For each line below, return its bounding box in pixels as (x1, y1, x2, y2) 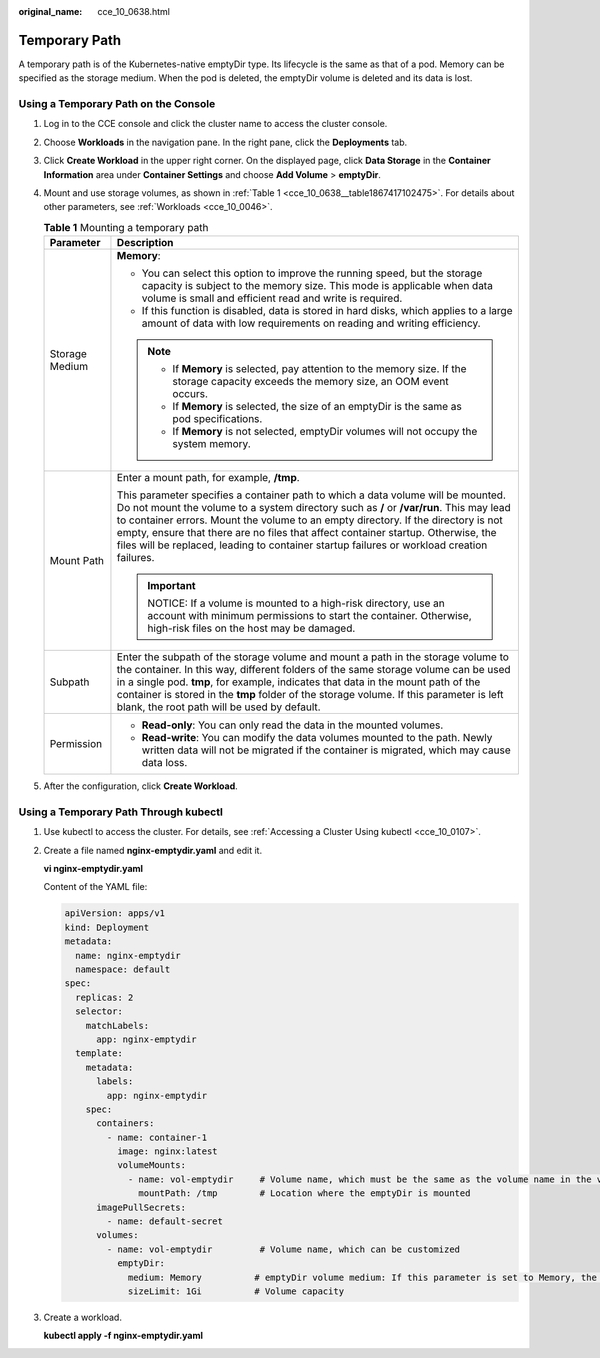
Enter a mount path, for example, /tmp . (116, 471, 300, 485)
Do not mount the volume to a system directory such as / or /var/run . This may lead (116, 501, 512, 515)
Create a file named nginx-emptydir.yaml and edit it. (43, 844, 263, 856)
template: (75, 1048, 124, 1059)
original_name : (18, 6, 83, 17)
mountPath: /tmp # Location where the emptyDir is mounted (138, 1188, 471, 1199)
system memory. (172, 437, 252, 451)
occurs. (172, 387, 209, 401)
